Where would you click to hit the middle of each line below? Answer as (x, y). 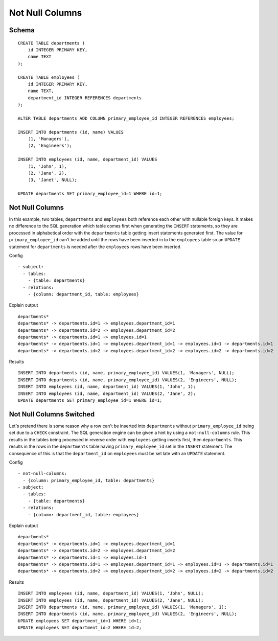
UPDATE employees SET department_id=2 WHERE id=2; (80, 628)
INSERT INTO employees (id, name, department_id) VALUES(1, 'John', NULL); (111, 594)
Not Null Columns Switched (52, 414)
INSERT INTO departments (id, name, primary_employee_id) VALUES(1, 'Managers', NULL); (126, 373)
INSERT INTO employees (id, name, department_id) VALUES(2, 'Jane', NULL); (111, 600)
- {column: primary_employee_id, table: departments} (89, 480)
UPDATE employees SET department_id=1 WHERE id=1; (80, 621)
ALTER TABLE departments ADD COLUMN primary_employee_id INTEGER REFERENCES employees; (126, 118)
